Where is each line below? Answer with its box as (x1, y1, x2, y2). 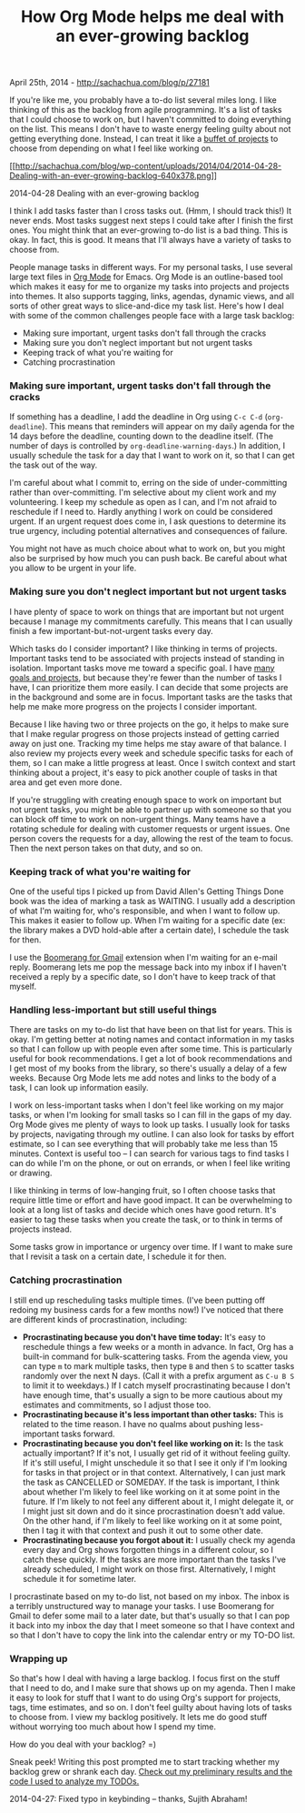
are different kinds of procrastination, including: (9, 1314, 188, 1324)
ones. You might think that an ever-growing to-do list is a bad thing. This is (9, 225, 289, 236)
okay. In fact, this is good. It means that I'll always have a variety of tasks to (9, 235, 292, 246)
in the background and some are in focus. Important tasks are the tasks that (9, 691, 293, 702)
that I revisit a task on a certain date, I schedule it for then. (9, 1251, 227, 1262)
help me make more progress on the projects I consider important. (9, 700, 258, 711)
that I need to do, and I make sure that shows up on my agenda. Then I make (9, 1682, 296, 1693)
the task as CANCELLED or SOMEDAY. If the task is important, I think (22, 1476, 280, 1487)
